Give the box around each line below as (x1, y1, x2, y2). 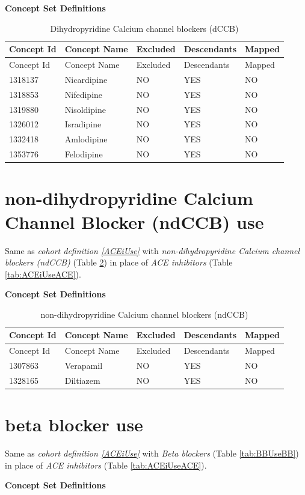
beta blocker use (5, 412, 143, 437)
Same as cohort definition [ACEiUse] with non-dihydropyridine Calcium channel (5, 244, 300, 257)
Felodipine (64, 148, 103, 160)
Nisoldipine (64, 103, 106, 115)
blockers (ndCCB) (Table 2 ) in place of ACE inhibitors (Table (5, 256, 233, 269)
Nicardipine (64, 73, 108, 85)
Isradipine (64, 118, 102, 130)
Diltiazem (64, 374, 100, 386)
